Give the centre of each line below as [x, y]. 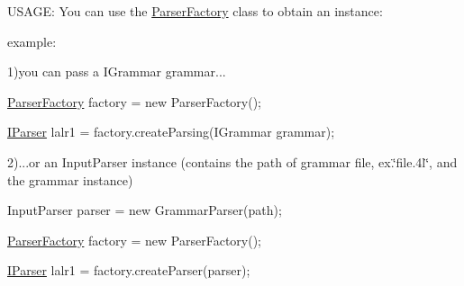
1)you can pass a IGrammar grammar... [117, 71]
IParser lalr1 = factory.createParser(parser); [129, 270]
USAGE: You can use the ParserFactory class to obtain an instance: [195, 11]
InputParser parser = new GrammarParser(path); [145, 210]
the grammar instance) [70, 179]
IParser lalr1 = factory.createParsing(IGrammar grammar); [171, 132]
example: [32, 41]
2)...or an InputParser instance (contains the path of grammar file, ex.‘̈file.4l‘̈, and [232, 161]
